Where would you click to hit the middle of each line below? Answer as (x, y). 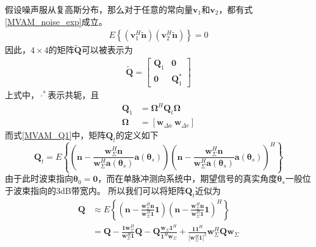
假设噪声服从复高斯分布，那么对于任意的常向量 (99, 9)
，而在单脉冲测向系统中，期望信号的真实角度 (188, 178)
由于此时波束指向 (39, 178)
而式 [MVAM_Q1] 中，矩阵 (56, 135)
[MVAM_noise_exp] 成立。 (56, 21)
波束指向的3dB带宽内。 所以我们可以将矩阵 (99, 191)
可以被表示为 (107, 50)
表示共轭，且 (74, 95)
